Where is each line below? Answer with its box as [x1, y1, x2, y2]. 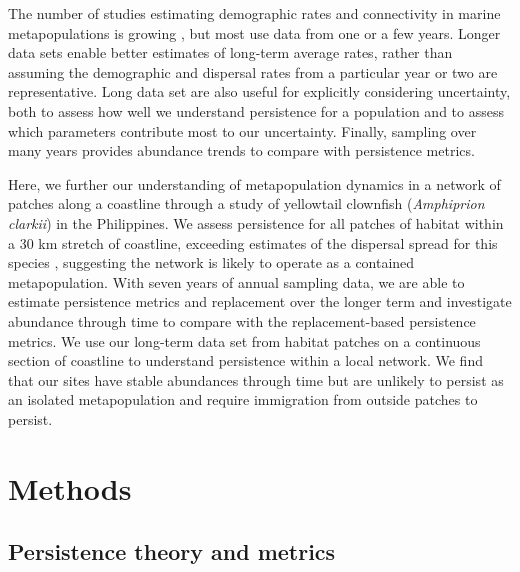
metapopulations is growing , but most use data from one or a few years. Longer [8, 22, 501, 43]
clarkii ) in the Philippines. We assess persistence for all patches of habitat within [8, 212, 504, 233]
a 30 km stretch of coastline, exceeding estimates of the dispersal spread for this [8, 232, 498, 253]
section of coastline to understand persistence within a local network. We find [8, 350, 483, 371]
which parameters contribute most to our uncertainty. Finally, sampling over [8, 120, 477, 141]
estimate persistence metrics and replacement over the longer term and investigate [8, 291, 512, 312]
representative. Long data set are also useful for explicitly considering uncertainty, [8, 81, 511, 102]
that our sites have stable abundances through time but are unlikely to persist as [8, 369, 504, 390]
